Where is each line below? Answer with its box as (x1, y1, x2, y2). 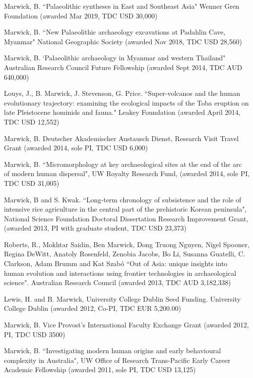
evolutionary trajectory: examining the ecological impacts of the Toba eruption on (4, 97, 249, 108)
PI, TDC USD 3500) (4, 329, 65, 339)
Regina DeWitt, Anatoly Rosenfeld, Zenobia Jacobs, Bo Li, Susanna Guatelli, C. (4, 249, 245, 259)
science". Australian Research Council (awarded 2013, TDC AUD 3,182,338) (4, 277, 231, 288)
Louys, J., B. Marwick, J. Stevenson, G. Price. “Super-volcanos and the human (4, 88, 240, 98)
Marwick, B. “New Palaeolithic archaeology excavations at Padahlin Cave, (4, 27, 226, 37)
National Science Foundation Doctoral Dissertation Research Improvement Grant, (4, 213, 249, 223)
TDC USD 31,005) (4, 178, 59, 188)
